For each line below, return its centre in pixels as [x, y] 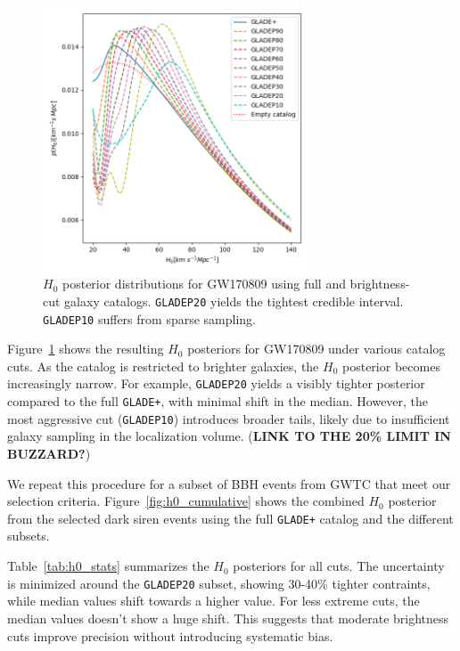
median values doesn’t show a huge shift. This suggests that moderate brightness [228, 618]
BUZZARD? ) [49, 454]
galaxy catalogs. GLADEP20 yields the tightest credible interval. [234, 301]
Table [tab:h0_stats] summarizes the [108, 566]
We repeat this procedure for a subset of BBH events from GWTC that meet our [229, 483]
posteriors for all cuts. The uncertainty [339, 566]
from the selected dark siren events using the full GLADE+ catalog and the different [230, 518]
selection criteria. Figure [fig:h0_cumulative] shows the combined [186, 501]
